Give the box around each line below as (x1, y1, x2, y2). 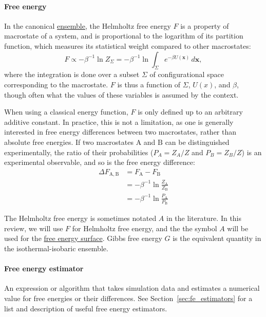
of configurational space (149, 69, 224, 80)
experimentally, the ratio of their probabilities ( (4, 146, 154, 157)
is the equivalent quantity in (173, 233, 261, 244)
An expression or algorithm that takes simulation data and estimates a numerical (4, 283, 260, 293)
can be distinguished (165, 136, 230, 147)
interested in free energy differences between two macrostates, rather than (4, 126, 237, 137)
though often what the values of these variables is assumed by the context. (4, 89, 239, 100)
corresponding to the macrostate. (4, 79, 108, 89)
